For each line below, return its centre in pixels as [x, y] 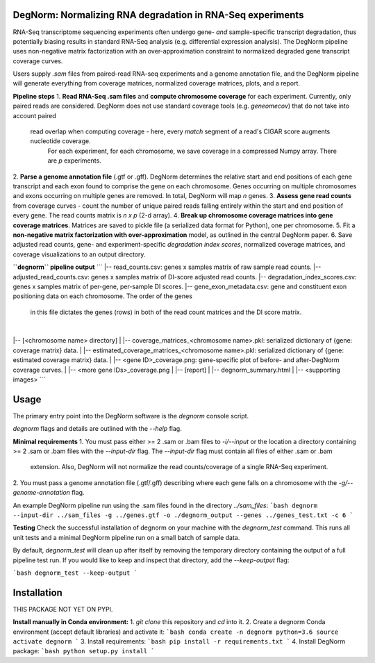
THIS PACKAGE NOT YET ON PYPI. [63, 609]
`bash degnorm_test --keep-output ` [75, 573]
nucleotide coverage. [60, 141]
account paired [35, 115]
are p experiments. [75, 161]
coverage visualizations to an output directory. [79, 254]
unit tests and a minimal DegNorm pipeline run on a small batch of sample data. [126, 537]
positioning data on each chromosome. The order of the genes [102, 296]
